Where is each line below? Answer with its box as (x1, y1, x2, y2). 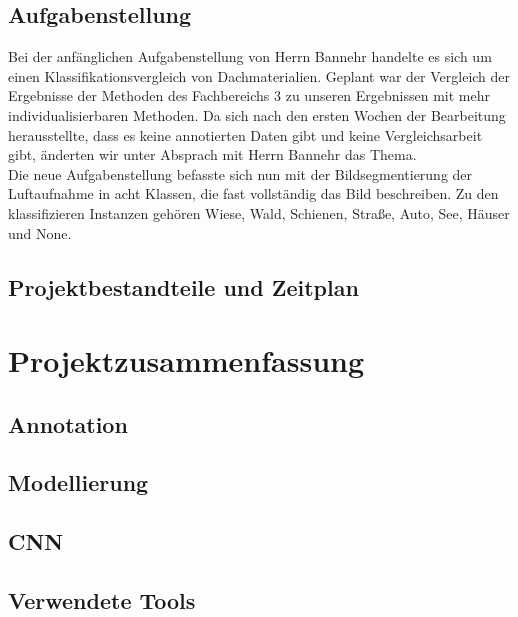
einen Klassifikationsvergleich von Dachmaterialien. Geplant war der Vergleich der (8, 65, 511, 86)
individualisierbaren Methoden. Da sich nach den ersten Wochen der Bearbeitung (8, 104, 506, 125)
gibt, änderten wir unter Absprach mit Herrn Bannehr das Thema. (8, 144, 417, 165)
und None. (8, 222, 72, 243)
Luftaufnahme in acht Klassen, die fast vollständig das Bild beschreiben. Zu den (8, 183, 499, 204)
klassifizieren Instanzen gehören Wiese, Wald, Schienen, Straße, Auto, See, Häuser (8, 202, 510, 223)
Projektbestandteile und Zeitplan (8, 271, 359, 302)
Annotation (8, 408, 128, 439)
